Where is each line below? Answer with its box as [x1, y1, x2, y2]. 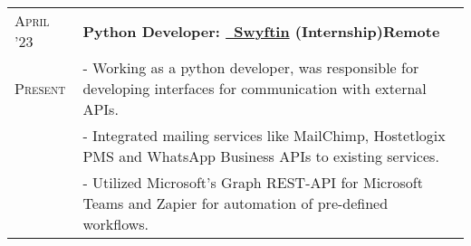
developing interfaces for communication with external [82, 78, 427, 99]
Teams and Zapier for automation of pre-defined [82, 193, 389, 213]
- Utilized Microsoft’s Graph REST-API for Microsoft [82, 172, 423, 193]
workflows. [82, 213, 149, 234]
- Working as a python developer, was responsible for [82, 57, 419, 78]
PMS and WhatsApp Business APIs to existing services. [82, 146, 439, 166]
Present [14, 78, 66, 99]
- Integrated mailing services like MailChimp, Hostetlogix [82, 125, 446, 146]
